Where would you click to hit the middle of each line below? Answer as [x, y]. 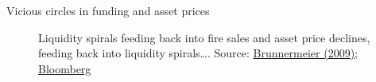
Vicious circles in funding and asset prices [108, 10]
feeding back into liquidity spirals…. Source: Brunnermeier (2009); [198, 53]
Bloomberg [65, 68]
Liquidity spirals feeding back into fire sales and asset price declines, [204, 37]
